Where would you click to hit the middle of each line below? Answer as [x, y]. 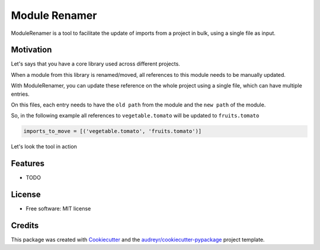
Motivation [31, 50]
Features [28, 163]
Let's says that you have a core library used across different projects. [95, 64]
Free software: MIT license [58, 209]
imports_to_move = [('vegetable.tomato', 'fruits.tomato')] [113, 131]
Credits [25, 225]
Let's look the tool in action [44, 147]
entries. [20, 94]
